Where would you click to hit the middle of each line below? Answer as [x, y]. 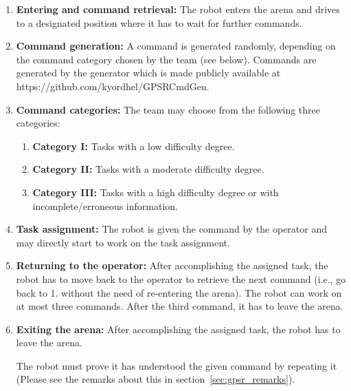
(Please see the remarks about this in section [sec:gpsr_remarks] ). [156, 379]
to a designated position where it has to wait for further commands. [159, 22]
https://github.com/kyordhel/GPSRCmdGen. [113, 86]
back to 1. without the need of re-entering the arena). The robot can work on [179, 292]
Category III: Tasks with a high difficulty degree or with [156, 192]
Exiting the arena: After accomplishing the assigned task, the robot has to [178, 329]
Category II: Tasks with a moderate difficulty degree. [148, 169]
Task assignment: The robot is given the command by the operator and [172, 229]
